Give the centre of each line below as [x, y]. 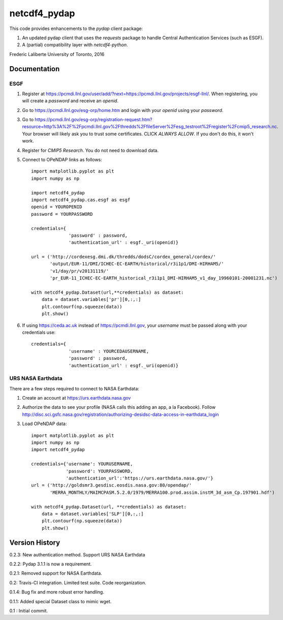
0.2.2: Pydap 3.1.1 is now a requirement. [51, 564]
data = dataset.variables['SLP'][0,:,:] [93, 514]
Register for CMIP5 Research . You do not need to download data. [90, 150]
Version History [35, 542]
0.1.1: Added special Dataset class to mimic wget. [60, 601]
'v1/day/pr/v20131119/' [80, 271]
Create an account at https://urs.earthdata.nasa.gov [76, 398]
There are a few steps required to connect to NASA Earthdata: [74, 388]
